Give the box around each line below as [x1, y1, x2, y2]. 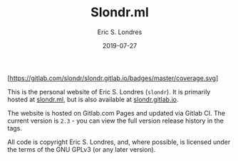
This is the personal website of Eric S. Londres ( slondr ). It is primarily [7, 87, 211, 96]
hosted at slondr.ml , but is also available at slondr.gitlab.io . [7, 95, 179, 104]
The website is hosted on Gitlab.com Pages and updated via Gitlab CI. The [7, 109, 226, 117]
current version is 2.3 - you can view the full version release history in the [7, 116, 224, 125]
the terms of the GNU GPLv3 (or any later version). [7, 145, 156, 153]
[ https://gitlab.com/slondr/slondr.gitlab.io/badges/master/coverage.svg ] [7, 74, 219, 82]
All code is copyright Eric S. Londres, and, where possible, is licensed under [7, 138, 231, 146]
